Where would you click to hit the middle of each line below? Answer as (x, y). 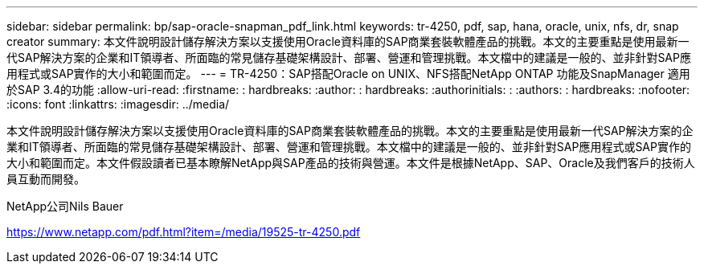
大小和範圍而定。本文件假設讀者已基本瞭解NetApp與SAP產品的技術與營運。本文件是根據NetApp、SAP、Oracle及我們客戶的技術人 (351, 163)
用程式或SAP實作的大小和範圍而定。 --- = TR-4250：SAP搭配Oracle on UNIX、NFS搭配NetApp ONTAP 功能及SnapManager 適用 (348, 74)
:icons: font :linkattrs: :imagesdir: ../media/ (118, 104)
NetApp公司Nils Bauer (65, 206)
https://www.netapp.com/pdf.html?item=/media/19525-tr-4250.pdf (184, 232)
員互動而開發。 (46, 179)
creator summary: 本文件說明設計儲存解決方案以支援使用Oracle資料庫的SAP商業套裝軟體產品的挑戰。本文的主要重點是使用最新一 (348, 41)
